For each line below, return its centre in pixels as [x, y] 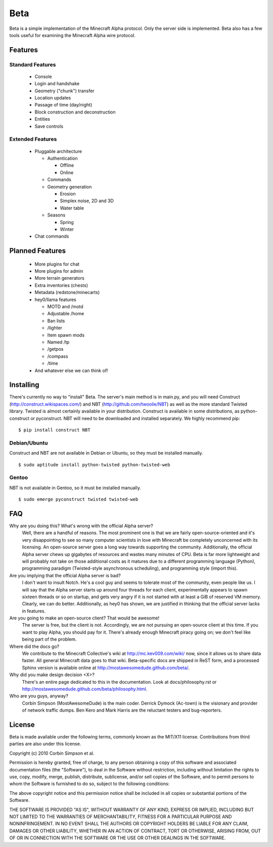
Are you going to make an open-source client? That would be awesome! [84, 618]
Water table [72, 208]
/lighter [55, 328]
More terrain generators [59, 278]
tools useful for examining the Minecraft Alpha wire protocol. [73, 35]
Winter [67, 229]
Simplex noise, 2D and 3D [87, 201]
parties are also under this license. [45, 744]
